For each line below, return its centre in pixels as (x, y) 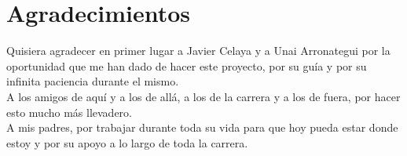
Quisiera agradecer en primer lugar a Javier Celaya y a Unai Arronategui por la (198, 51)
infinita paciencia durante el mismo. (93, 81)
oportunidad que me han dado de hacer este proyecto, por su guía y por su (187, 65)
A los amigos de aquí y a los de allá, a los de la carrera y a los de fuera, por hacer (203, 96)
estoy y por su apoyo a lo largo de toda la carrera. (127, 142)
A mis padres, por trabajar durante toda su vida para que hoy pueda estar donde (202, 127)
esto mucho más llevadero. (69, 112)
